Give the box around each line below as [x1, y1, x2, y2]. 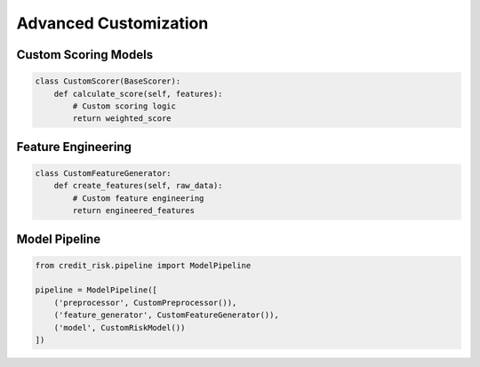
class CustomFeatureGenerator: [35, 168, 172, 178]
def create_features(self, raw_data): [53, 180, 223, 191]
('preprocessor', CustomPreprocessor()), [53, 298, 237, 307]
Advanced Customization [16, 13, 209, 33]
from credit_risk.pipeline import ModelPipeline [35, 260, 252, 270]
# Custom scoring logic [72, 100, 177, 111]
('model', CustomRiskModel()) [53, 323, 186, 332]
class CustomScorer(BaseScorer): [35, 76, 181, 86]
